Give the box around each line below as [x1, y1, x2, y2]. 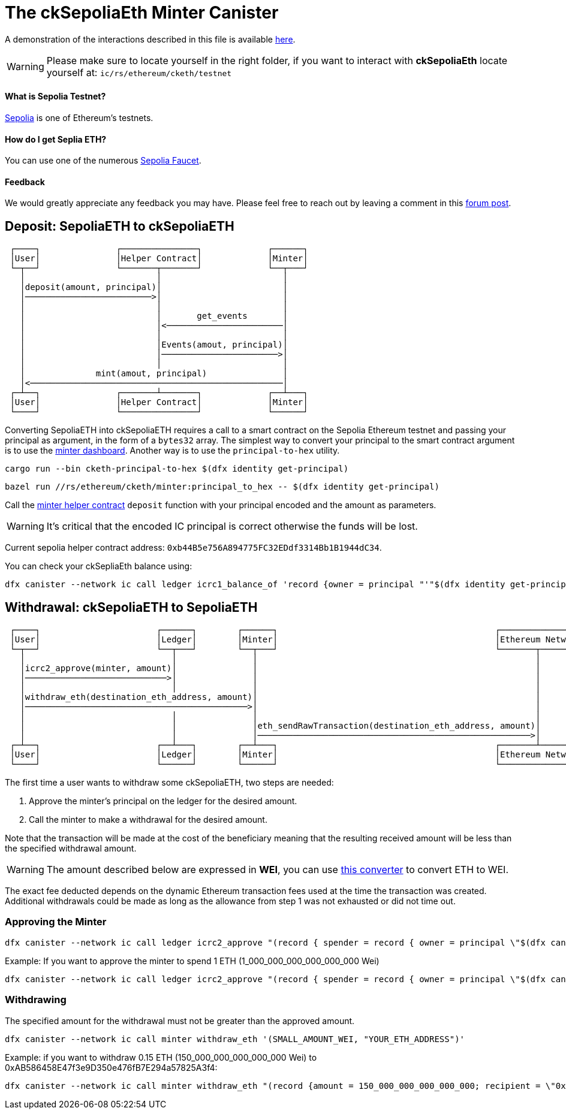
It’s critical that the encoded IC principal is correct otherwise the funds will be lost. [46, 520, 418, 533]
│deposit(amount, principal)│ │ [20, 282, 288, 292]
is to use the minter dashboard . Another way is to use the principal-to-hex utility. [5, 445, 340, 456]
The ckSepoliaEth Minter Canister [5, 2, 279, 23]
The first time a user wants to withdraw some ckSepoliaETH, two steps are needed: [5, 777, 334, 788]
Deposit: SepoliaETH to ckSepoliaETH [5, 218, 234, 234]
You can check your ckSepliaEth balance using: [5, 561, 192, 572]
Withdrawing [5, 994, 67, 1006]
